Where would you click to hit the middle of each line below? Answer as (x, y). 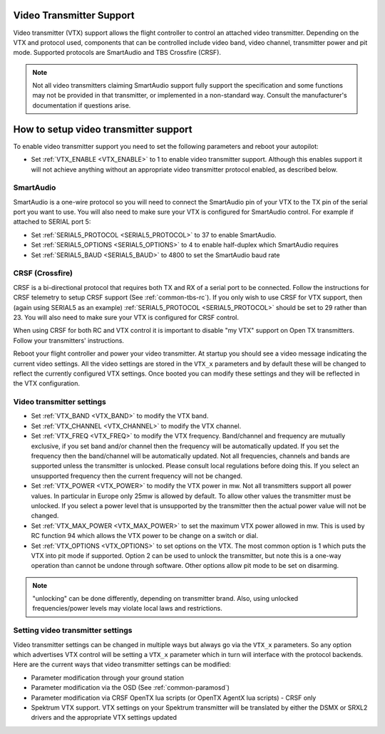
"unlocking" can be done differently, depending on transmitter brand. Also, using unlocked (165, 599)
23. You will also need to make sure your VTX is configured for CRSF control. (126, 317)
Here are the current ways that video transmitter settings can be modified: (122, 665)
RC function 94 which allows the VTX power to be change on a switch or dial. (145, 536)
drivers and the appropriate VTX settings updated (104, 718)
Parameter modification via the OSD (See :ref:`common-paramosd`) (130, 688)
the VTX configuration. (47, 383)
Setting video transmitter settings (73, 631)
